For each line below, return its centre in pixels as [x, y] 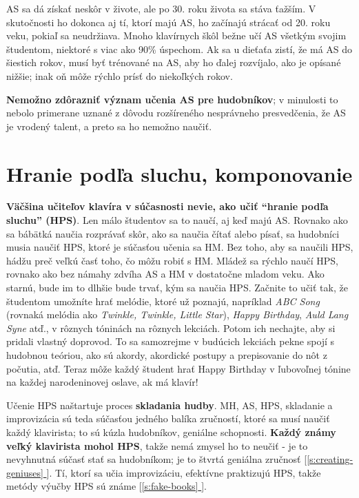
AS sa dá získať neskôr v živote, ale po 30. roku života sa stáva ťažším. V [161, 8]
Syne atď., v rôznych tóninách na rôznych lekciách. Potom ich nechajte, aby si [171, 328]
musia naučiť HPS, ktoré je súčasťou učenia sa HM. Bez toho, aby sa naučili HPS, [180, 247]
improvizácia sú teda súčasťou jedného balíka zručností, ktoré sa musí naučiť [168, 418]
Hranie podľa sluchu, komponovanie [179, 173]
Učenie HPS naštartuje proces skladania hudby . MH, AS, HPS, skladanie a [170, 405]
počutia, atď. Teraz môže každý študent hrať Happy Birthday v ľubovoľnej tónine [178, 368]
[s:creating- [330, 459]
